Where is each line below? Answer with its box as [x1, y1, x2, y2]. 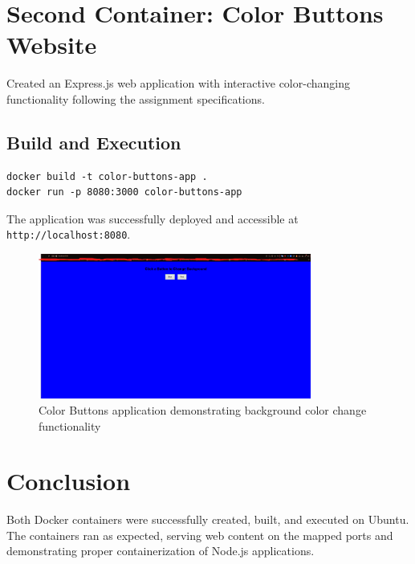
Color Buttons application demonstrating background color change [39, 401, 367, 418]
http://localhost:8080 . [6, 226, 131, 243]
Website [6, 28, 97, 61]
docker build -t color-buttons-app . [6, 170, 208, 182]
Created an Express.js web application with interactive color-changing [6, 75, 350, 92]
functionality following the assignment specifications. [6, 90, 265, 107]
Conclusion [6, 464, 131, 497]
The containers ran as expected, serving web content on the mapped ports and [6, 526, 393, 543]
